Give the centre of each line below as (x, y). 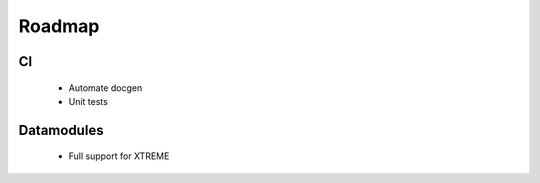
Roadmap (59, 26)
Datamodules (61, 130)
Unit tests (88, 101)
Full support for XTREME (119, 156)
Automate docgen (105, 87)
